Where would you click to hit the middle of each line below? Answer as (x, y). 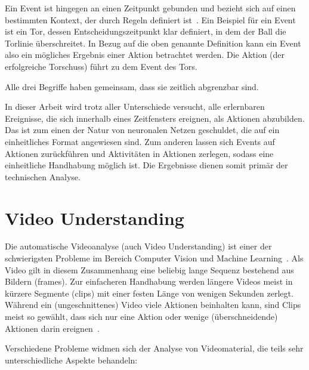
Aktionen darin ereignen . (52, 328)
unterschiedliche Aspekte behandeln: (71, 360)
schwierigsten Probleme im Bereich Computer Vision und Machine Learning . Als (154, 258)
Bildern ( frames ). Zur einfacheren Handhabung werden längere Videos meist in (149, 281)
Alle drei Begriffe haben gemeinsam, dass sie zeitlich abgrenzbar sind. (132, 86)
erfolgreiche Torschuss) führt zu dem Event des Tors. (101, 66)
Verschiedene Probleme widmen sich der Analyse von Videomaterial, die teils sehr (154, 348)
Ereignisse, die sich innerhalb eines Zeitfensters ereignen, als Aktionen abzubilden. (155, 118)
